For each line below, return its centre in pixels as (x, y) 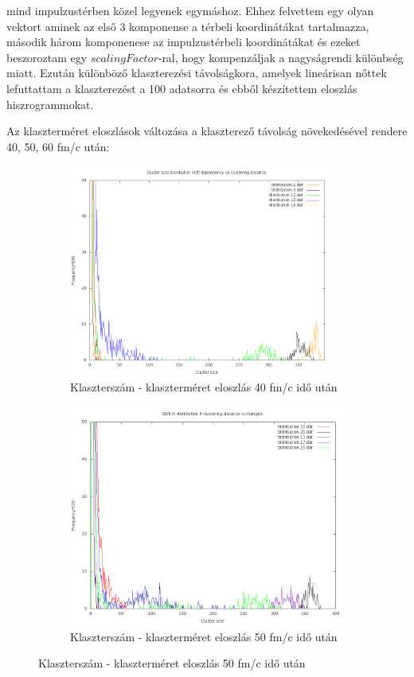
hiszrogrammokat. (50, 104)
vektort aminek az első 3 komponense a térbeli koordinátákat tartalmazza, (188, 26)
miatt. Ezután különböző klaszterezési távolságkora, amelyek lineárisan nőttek (197, 73)
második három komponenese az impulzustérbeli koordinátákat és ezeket (184, 42)
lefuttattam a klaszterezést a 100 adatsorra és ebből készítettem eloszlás (182, 88)
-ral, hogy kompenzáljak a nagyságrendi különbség (281, 57)
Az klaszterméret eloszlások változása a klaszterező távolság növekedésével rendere (207, 131)
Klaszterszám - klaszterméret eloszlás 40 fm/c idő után (204, 387)
